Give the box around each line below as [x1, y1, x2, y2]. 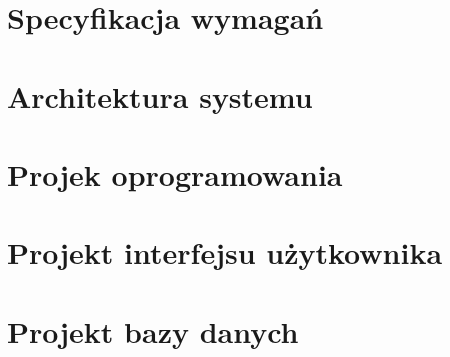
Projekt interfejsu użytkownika [7, 232, 443, 273]
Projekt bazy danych [7, 310, 299, 351]
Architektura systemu [7, 75, 313, 116]
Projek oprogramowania [7, 153, 343, 194]
